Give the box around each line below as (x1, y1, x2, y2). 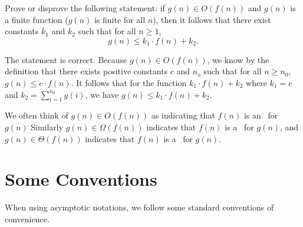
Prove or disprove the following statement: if (5, 2, 165, 14)
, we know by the (207, 53, 269, 65)
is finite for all (94, 13, 146, 25)
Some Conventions (5, 167, 157, 191)
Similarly (31, 120, 64, 133)
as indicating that (151, 109, 215, 121)
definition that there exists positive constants (5, 65, 168, 77)
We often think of (5, 109, 68, 121)
